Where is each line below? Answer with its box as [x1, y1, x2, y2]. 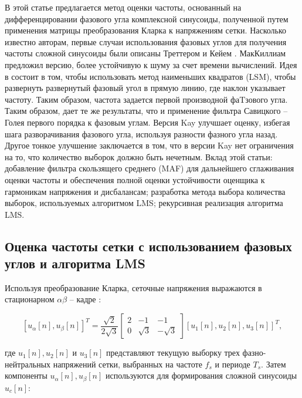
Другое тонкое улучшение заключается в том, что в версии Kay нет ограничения [5, 139, 294, 151]
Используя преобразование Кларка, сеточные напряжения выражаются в [5, 281, 262, 294]
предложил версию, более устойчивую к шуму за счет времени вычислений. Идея [5, 58, 297, 70]
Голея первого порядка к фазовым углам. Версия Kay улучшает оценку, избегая [5, 116, 290, 128]
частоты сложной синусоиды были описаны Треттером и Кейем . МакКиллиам [5, 47, 286, 59]
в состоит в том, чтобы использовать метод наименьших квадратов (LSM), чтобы [5, 70, 296, 82]
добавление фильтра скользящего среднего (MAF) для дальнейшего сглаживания [5, 162, 294, 174]
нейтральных [5, 357, 51, 370]
